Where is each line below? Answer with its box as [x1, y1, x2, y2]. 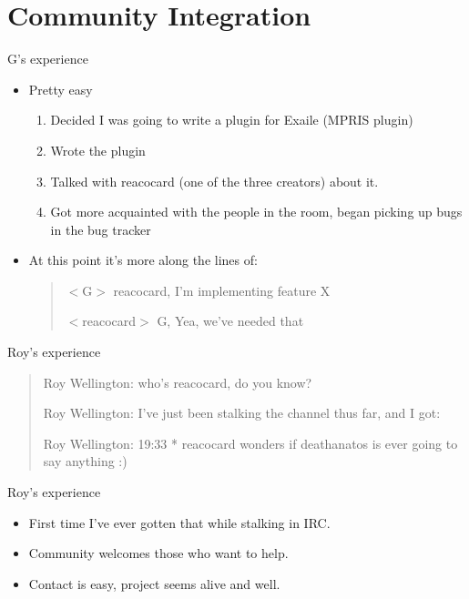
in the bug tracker [50, 219, 151, 239]
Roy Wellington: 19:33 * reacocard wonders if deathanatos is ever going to [43, 433, 458, 452]
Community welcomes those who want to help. [28, 543, 289, 563]
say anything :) [43, 452, 127, 471]
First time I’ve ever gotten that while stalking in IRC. [28, 513, 331, 532]
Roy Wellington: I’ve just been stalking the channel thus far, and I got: [43, 403, 441, 422]
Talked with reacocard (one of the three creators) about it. [50, 171, 379, 190]
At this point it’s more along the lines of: [28, 250, 258, 269]
